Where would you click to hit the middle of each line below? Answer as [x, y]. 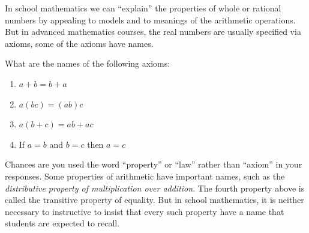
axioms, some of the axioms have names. [79, 43]
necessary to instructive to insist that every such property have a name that [145, 211]
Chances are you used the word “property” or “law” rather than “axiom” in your [154, 164]
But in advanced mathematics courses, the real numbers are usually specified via [153, 32]
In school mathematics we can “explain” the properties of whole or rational [143, 8]
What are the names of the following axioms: [88, 63]
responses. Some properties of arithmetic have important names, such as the [145, 176]
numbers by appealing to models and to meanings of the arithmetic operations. [150, 20]
